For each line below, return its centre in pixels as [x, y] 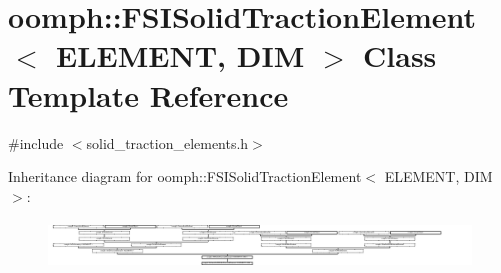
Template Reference [148, 94]
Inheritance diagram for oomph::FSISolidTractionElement [185, 176]
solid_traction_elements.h [167, 142]
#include [36, 142]
